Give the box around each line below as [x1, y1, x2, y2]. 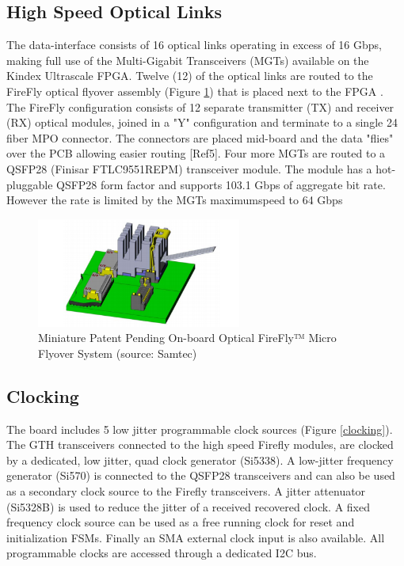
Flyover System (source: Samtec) [38, 344, 197, 361]
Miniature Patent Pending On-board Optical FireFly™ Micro [38, 329, 337, 346]
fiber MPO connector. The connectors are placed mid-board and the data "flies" [6, 129, 394, 146]
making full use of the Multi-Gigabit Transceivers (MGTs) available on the [6, 51, 369, 68]
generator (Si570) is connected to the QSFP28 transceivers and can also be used [6, 467, 395, 484]
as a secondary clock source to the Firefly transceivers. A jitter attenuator [6, 482, 366, 499]
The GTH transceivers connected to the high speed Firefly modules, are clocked [6, 436, 394, 453]
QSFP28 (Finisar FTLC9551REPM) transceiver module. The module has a [6, 160, 372, 177]
